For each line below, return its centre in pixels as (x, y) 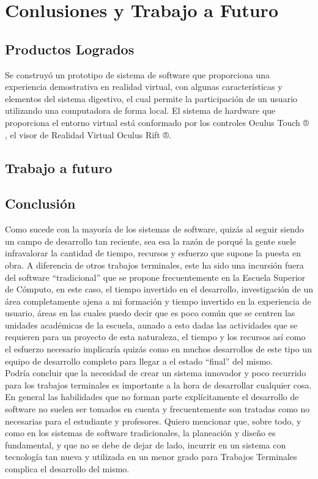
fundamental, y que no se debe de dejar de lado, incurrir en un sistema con (146, 444)
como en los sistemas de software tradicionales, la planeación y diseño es (140, 433)
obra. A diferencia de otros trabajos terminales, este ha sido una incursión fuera (154, 265)
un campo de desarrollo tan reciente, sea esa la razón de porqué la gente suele (151, 241)
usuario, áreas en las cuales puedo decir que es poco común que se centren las (150, 313)
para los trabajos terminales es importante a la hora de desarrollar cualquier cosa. (158, 384)
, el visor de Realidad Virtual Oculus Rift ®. (88, 134)
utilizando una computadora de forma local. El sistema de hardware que (140, 110)
